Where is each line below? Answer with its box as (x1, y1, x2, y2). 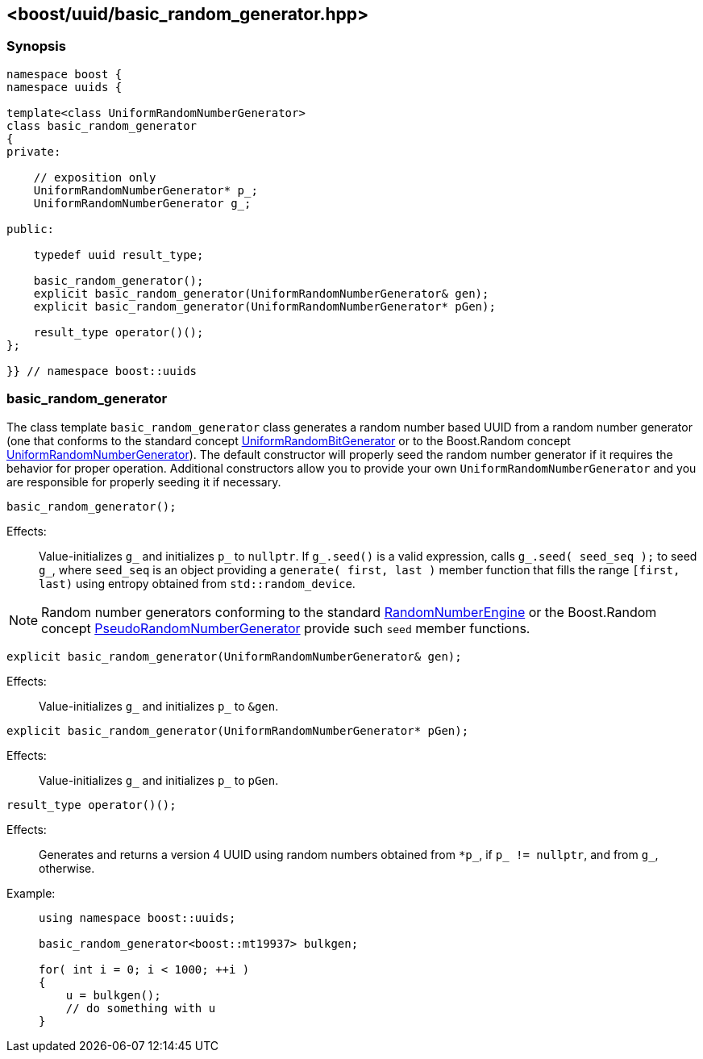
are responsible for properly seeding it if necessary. (6, 474, 281, 489)
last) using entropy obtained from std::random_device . (39, 576, 356, 590)
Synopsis (6, 38, 66, 55)
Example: (6, 886, 56, 900)
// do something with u (65, 1001, 216, 1015)
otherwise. (39, 861, 95, 875)
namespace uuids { (6, 80, 123, 94)
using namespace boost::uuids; (39, 911, 236, 924)
